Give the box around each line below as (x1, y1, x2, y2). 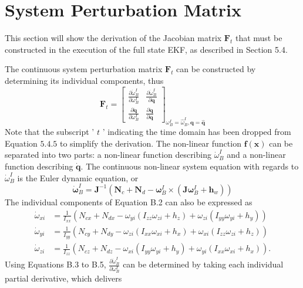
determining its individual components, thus (5, 74, 164, 86)
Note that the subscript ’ (5, 126, 95, 138)
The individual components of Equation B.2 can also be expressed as (5, 195, 253, 208)
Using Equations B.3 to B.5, (5, 258, 106, 270)
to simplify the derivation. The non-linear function (59, 137, 241, 149)
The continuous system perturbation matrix (5, 63, 163, 75)
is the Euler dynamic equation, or (17, 171, 139, 184)
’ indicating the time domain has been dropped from (102, 126, 291, 138)
